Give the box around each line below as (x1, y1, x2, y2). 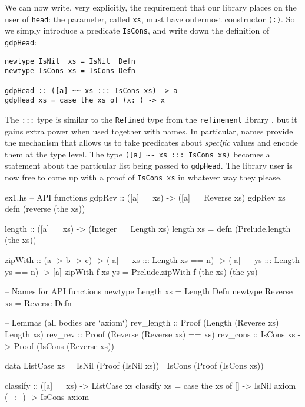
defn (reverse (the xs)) (5, 202, 85, 215)
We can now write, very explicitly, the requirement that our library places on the (5, 1, 297, 13)
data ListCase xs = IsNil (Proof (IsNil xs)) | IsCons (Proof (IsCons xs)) (5, 359, 264, 372)
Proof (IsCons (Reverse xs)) (14, 339, 114, 352)
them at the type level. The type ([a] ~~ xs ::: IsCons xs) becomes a (5, 147, 270, 160)
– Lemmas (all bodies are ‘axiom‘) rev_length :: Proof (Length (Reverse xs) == (5, 316, 295, 329)
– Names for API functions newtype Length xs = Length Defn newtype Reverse (5, 285, 293, 297)
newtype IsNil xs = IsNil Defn (5, 57, 135, 65)
